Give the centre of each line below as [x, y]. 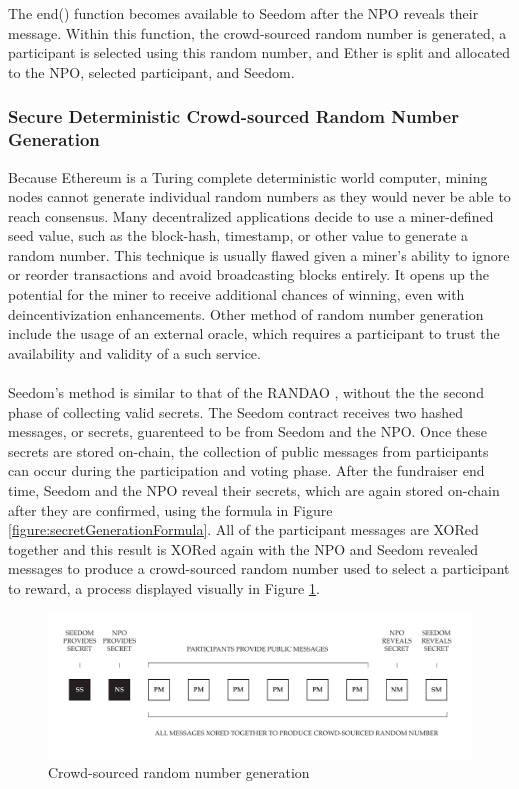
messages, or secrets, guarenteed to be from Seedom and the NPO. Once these [248, 431]
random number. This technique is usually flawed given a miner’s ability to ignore [259, 254]
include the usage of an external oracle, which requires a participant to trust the [254, 333]
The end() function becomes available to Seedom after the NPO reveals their [243, 13]
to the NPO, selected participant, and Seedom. [151, 71]
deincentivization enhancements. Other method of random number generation [246, 313]
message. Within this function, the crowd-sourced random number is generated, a [257, 32]
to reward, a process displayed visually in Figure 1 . [164, 587]
